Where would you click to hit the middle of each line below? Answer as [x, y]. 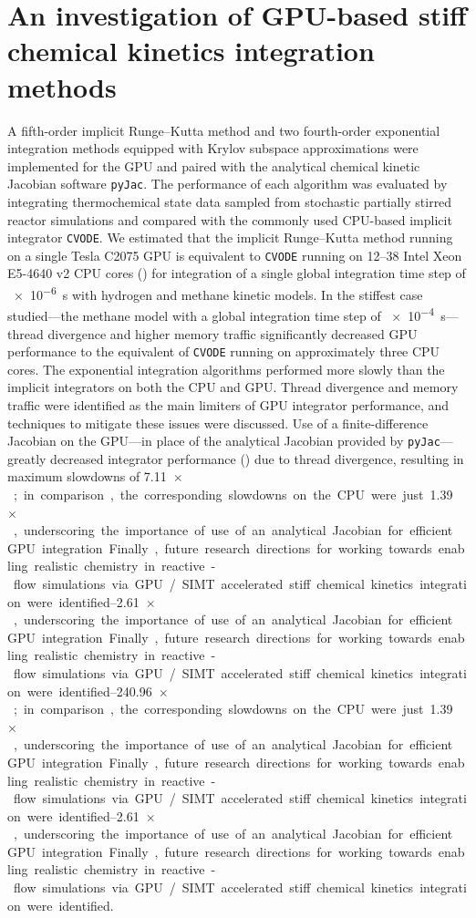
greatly [27, 458]
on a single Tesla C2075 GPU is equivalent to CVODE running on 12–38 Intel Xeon [235, 255]
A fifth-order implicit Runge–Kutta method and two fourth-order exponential [224, 130]
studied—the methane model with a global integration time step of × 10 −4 [221, 314]
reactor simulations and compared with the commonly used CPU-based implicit [230, 219]
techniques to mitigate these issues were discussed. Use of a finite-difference [218, 423]
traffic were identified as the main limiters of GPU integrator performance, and [228, 404]
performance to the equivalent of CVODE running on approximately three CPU [224, 351]
